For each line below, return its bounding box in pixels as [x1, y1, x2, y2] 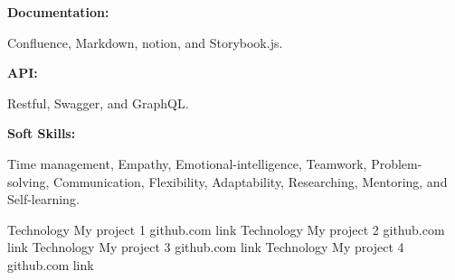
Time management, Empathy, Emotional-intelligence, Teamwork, [7, 154, 367, 173]
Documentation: [7, 3, 109, 21]
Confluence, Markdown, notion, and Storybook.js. [7, 33, 283, 51]
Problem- [371, 154, 422, 173]
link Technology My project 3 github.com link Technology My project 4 [7, 238, 404, 257]
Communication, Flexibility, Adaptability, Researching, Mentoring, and [53, 172, 448, 191]
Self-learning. [7, 190, 80, 209]
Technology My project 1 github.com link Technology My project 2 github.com [7, 219, 445, 238]
